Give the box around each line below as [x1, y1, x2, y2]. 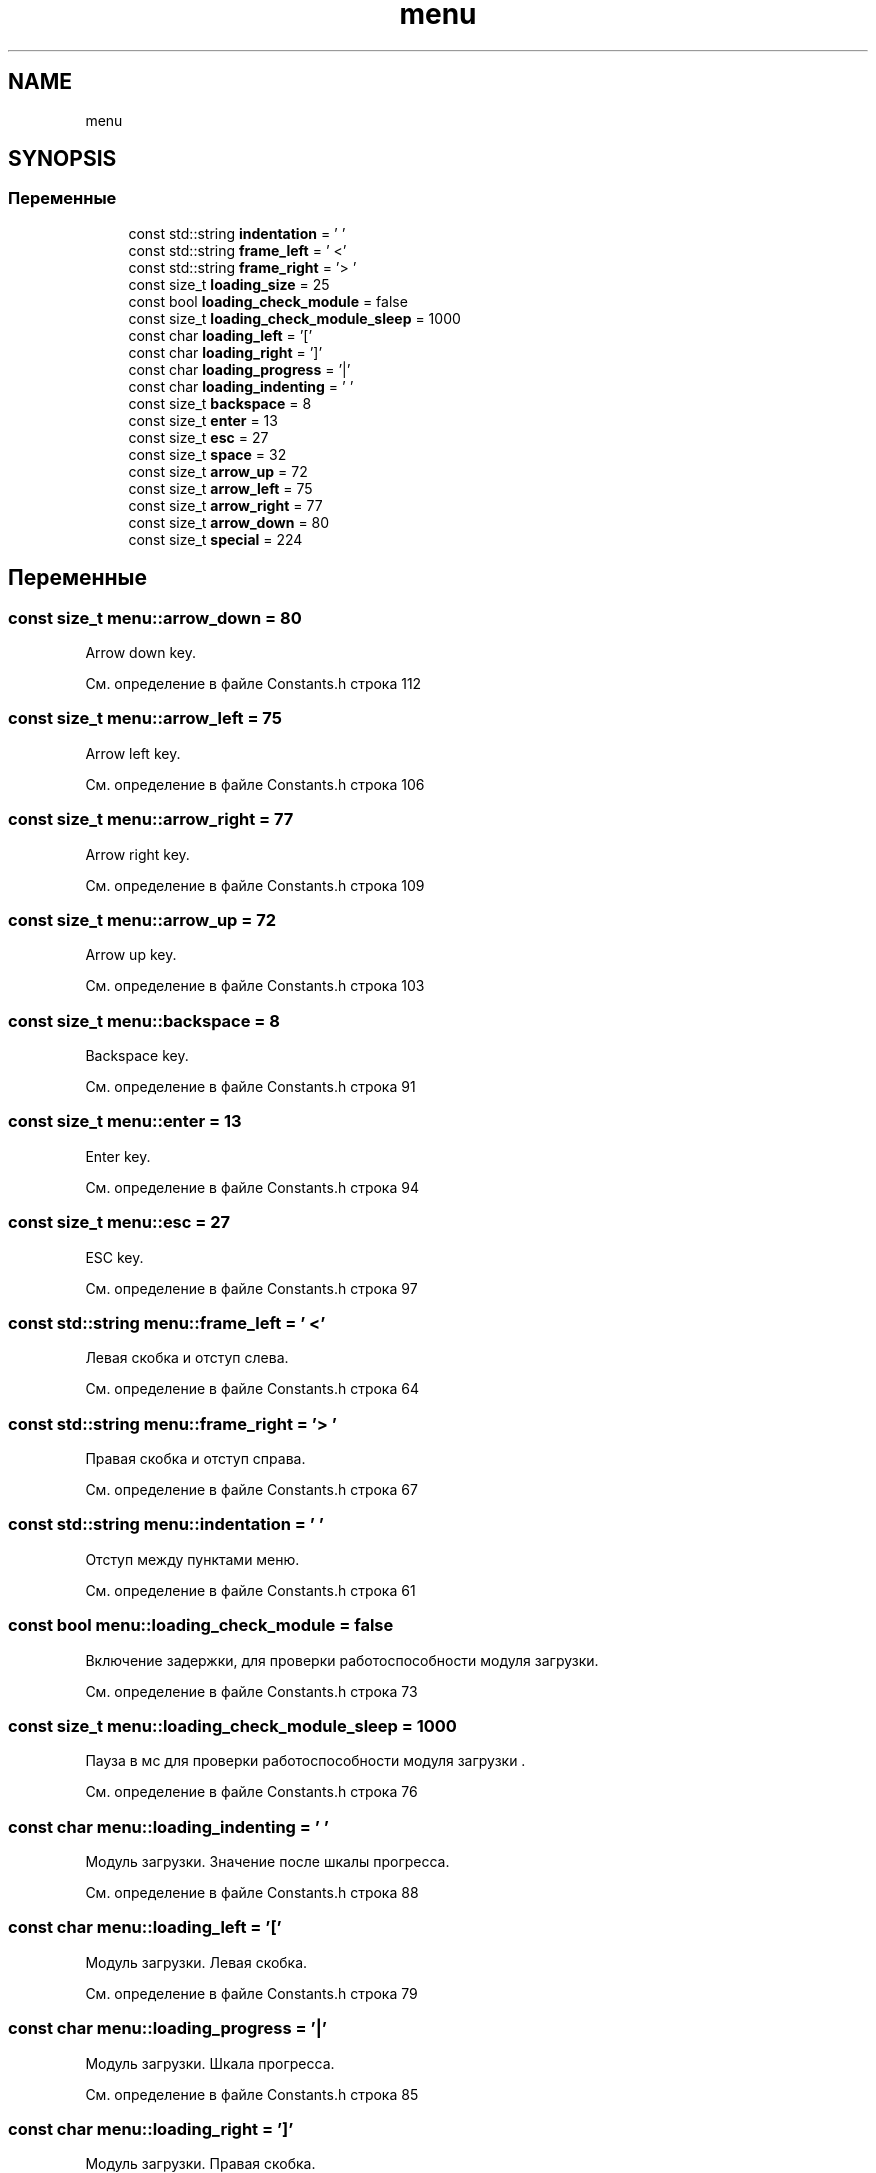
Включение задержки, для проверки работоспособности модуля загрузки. [85, 1651, 599, 1669]
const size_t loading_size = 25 [128, 275, 330, 293]
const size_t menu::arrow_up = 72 [8, 909, 277, 930]
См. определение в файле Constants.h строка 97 [85, 1279, 418, 1297]
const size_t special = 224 [128, 530, 303, 548]
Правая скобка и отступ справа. [85, 1450, 306, 1468]
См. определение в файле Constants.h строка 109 [85, 876, 425, 894]
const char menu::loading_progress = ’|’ [8, 2018, 327, 2039]
